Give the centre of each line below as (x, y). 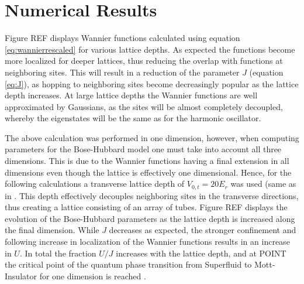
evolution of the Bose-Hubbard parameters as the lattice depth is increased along (150, 218)
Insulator (21, 276)
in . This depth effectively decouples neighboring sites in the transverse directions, (152, 195)
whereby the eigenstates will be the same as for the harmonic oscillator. (133, 118)
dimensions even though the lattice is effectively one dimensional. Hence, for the (148, 172)
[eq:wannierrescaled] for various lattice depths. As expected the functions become (150, 49)
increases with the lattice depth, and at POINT (201, 253)
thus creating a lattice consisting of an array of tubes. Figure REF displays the (146, 207)
